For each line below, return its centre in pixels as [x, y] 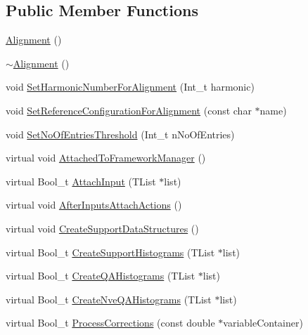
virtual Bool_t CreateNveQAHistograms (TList [109, 299]
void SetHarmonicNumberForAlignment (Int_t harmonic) [130, 87]
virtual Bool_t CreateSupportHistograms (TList [110, 252]
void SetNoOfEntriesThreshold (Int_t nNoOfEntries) [120, 134]
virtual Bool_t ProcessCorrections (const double [110, 323]
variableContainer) [263, 323]
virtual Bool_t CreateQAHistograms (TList [101, 276]
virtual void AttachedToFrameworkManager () [106, 158]
